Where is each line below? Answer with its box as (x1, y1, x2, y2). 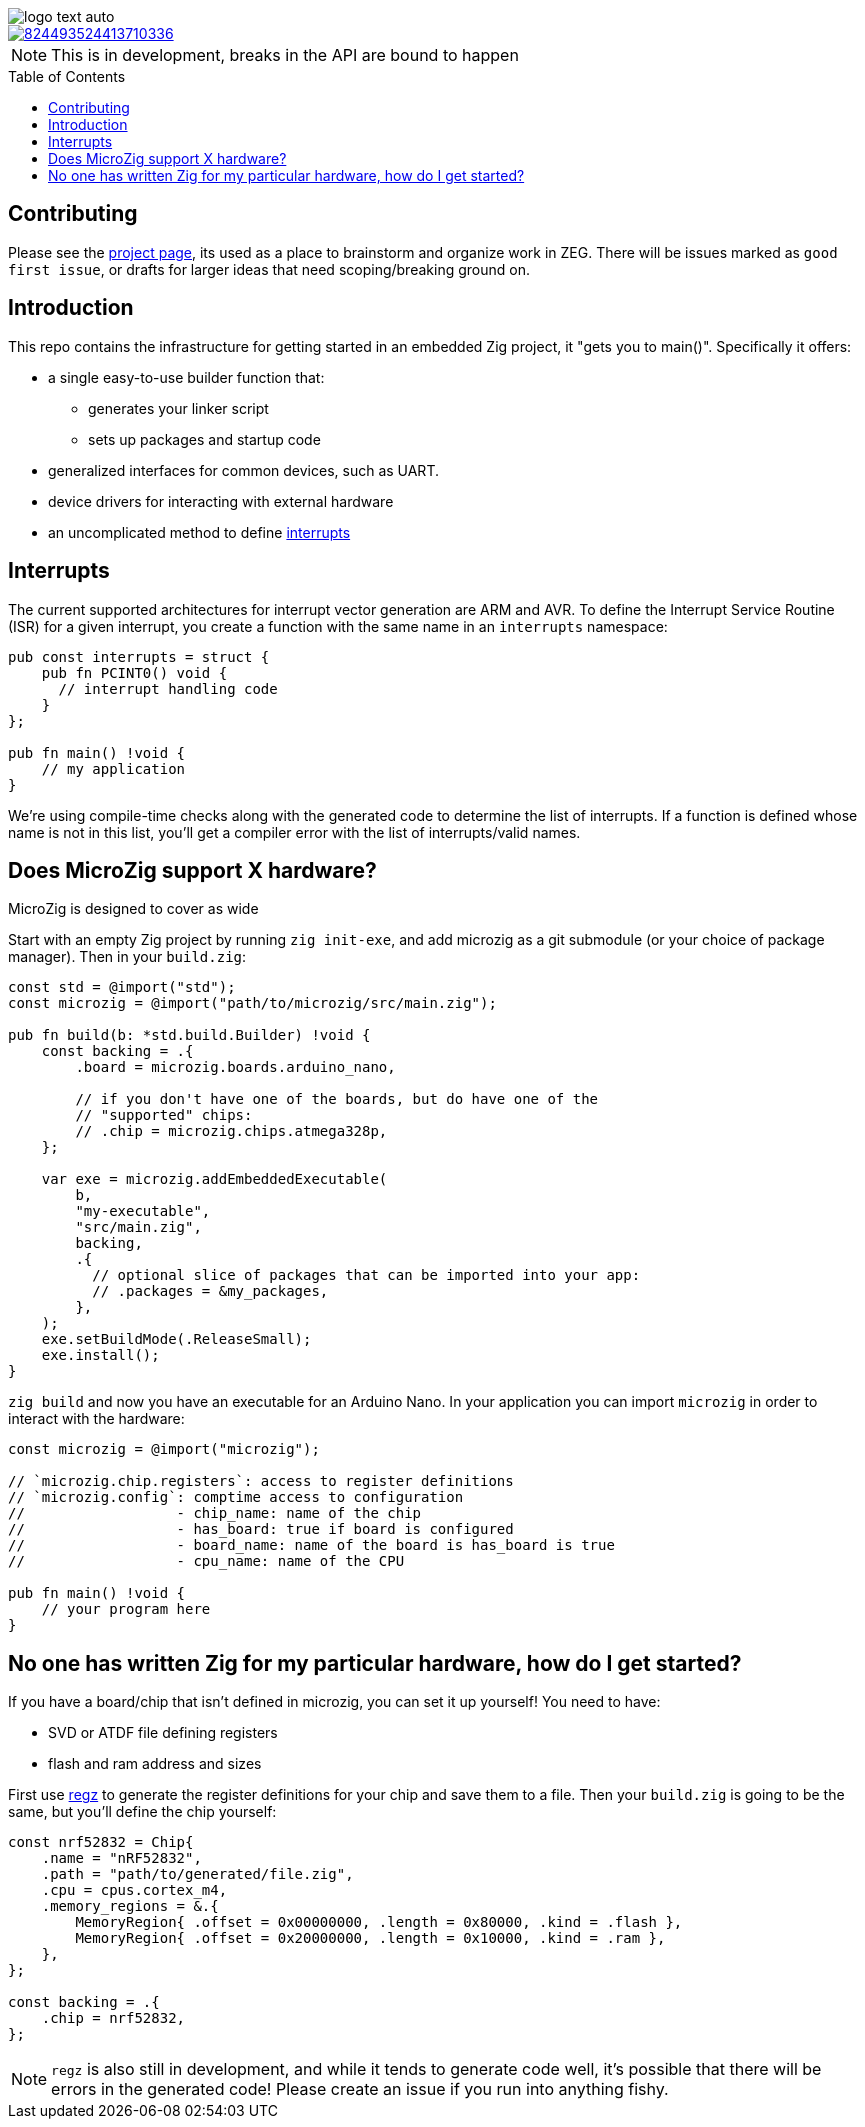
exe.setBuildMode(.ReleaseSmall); (41, 1331, 312, 1348)
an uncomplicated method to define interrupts (48, 523, 351, 541)
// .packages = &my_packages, (92, 1283, 329, 1300)
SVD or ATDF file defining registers (48, 1724, 278, 1742)
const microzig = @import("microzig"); (8, 1441, 320, 1458)
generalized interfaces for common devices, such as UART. (48, 461, 439, 479)
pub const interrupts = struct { (8, 648, 270, 665)
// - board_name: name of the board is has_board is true (8, 1537, 615, 1554)
